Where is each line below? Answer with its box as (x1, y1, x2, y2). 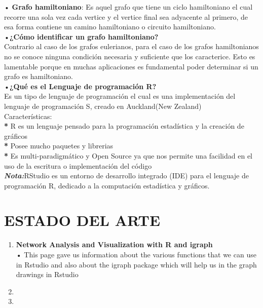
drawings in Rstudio (16, 269, 79, 280)
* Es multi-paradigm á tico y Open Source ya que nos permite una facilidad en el (4, 150, 252, 161)
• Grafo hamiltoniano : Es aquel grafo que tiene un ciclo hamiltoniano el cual (4, 2, 253, 12)
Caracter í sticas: (4, 110, 52, 121)
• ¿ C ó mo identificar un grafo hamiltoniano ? (4, 31, 159, 42)
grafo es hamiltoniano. (4, 71, 73, 82)
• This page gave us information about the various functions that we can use (16, 249, 256, 259)
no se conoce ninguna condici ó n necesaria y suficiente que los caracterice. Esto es (4, 51, 255, 61)
